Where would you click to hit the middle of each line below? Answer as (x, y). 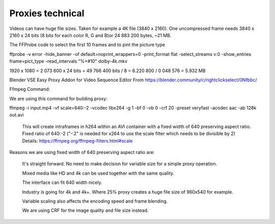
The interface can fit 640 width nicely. (62, 182)
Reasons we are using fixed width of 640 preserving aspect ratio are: (82, 152)
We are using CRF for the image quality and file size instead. (85, 210)
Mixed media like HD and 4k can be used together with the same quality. (98, 173)
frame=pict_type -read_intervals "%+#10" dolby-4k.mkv (68, 61)
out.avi (17, 115)
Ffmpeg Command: (30, 89)
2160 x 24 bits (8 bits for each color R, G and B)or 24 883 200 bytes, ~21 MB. (90, 35)
